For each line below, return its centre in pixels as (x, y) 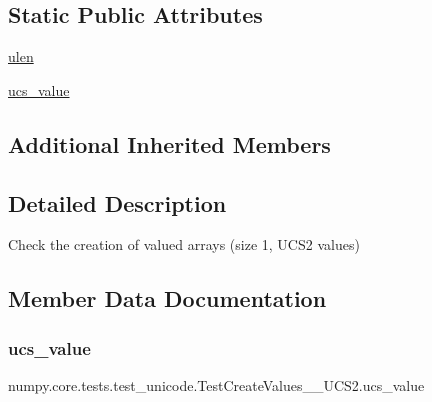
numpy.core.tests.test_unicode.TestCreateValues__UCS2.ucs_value (216, 384)
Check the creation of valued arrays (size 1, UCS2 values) (184, 244)
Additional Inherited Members (169, 143)
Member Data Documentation (167, 298)
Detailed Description (117, 202)
